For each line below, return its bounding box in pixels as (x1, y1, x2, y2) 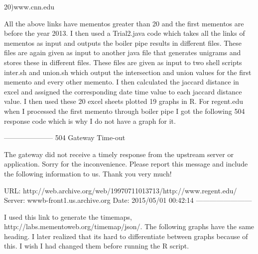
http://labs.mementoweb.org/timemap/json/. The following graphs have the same (4, 221, 255, 232)
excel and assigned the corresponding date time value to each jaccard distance (4, 86, 242, 96)
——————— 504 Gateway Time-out (4, 132, 126, 143)
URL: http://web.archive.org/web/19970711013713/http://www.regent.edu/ (4, 185, 237, 195)
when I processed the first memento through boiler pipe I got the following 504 (4, 105, 245, 116)
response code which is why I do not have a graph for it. (4, 115, 176, 126)
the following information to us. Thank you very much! (4, 168, 172, 178)
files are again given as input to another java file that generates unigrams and (4, 47, 241, 58)
